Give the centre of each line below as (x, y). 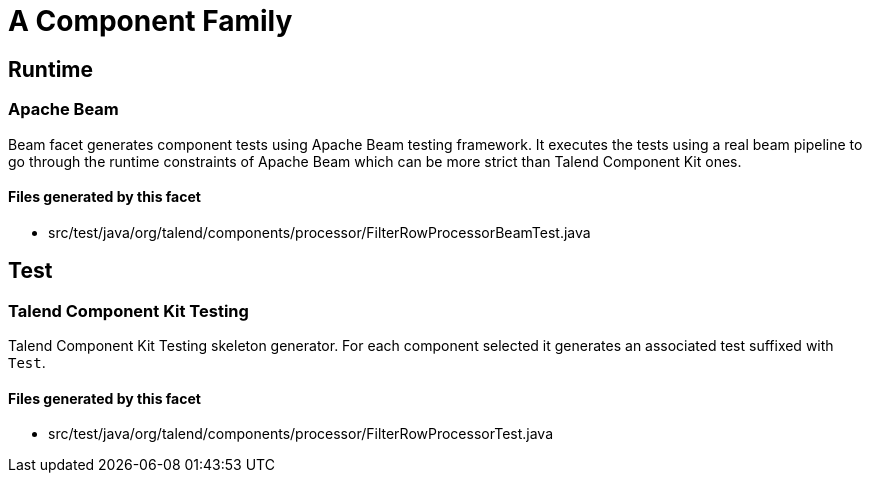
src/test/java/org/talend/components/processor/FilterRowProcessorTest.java (300, 434)
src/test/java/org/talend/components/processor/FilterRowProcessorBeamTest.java (319, 232)
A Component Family (150, 21)
